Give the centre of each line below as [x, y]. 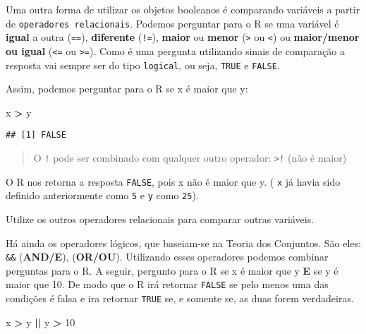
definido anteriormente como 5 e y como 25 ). [102, 195]
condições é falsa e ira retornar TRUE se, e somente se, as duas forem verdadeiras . [180, 298]
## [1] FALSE [36, 135]
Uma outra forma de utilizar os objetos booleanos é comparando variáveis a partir [183, 9]
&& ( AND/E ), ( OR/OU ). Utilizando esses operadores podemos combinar [167, 257]
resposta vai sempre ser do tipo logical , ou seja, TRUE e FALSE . [143, 65]
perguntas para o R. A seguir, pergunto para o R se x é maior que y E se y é [172, 270]
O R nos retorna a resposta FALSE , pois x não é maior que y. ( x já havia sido [173, 181]
